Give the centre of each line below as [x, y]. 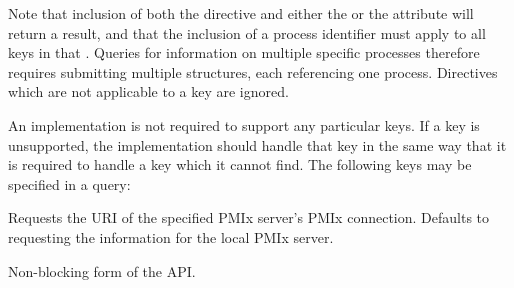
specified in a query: [69, 183]
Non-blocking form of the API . [102, 270]
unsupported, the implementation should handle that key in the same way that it [257, 144]
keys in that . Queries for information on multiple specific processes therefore [244, 52]
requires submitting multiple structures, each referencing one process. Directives [253, 71]
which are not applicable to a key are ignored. [148, 91]
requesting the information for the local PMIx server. [171, 236]
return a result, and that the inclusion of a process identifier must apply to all [247, 32]
